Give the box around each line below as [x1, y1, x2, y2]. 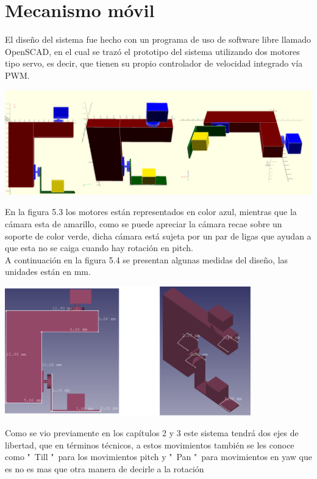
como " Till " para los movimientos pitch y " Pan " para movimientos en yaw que [5, 450, 313, 463]
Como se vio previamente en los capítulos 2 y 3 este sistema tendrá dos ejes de [5, 426, 299, 439]
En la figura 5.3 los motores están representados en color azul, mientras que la [5, 205, 297, 218]
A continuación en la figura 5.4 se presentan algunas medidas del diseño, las [5, 253, 288, 266]
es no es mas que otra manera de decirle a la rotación [5, 462, 204, 475]
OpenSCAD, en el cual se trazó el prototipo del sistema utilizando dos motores [5, 45, 300, 57]
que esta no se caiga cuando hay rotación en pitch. [5, 241, 193, 254]
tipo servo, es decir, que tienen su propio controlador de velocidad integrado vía [5, 57, 303, 70]
